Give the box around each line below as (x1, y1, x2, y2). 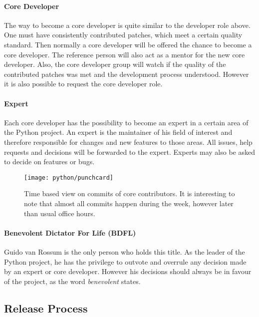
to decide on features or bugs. (4, 156, 95, 167)
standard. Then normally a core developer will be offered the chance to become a (4, 39, 252, 49)
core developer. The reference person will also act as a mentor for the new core (4, 49, 245, 59)
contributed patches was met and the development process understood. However (4, 68, 249, 79)
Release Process (4, 300, 88, 316)
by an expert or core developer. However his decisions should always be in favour (4, 266, 252, 277)
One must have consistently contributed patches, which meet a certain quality (4, 29, 243, 40)
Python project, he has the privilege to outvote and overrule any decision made (4, 256, 247, 267)
